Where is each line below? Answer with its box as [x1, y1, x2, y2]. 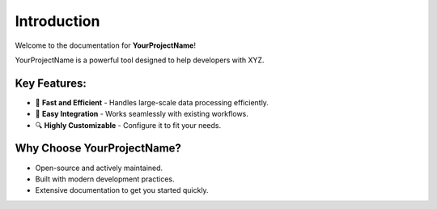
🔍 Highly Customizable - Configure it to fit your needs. [35, 120, 222, 130]
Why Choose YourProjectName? [15, 142, 182, 156]
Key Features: [15, 76, 87, 90]
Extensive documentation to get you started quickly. [35, 186, 210, 195]
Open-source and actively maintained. [35, 163, 163, 173]
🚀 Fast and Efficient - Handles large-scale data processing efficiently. [35, 97, 269, 107]
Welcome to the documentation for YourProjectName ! [15, 41, 196, 50]
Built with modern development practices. [35, 174, 175, 184]
